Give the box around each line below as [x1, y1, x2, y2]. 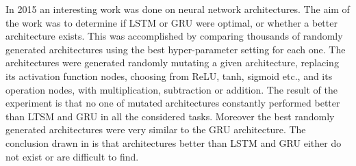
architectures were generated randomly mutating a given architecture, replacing [5, 55, 339, 70]
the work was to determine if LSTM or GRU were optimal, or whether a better [5, 15, 338, 29]
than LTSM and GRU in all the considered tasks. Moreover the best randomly [5, 109, 335, 123]
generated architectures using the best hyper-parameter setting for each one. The [5, 42, 346, 56]
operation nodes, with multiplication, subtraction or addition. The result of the [5, 82, 338, 96]
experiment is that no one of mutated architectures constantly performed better [5, 96, 340, 110]
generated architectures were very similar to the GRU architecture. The [5, 122, 306, 137]
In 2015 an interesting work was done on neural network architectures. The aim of [5, 2, 350, 16]
